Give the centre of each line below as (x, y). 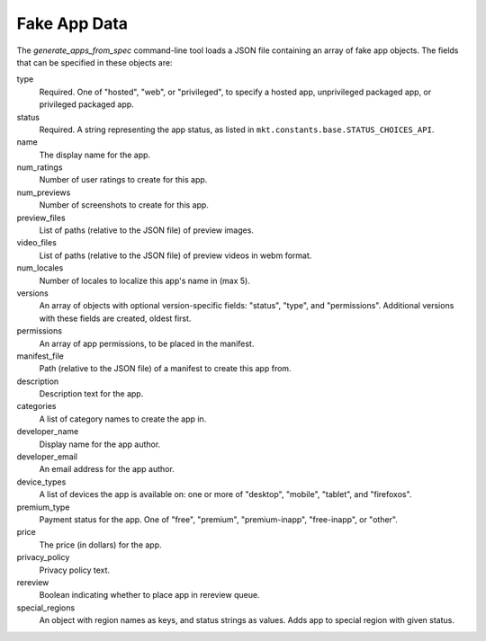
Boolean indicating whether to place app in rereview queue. (149, 595)
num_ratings (40, 167)
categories (36, 406)
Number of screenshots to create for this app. (124, 205)
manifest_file (40, 356)
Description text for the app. (91, 394)
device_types (41, 482)
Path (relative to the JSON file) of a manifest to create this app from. (165, 369)
